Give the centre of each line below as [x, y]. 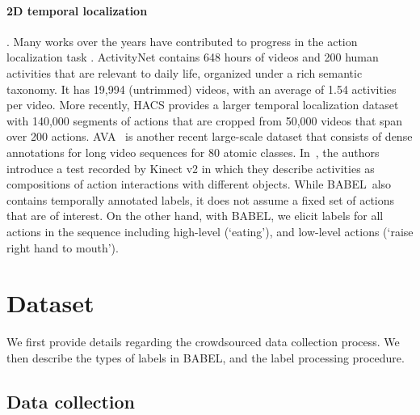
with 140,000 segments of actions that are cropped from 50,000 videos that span [205, 120]
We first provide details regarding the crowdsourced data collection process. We [203, 342]
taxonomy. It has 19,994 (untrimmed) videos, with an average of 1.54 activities [202, 89]
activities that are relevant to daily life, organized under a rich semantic [185, 72]
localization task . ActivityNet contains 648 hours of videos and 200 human [193, 57]
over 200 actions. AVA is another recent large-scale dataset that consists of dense [210, 136]
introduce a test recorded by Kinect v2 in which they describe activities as [191, 168]
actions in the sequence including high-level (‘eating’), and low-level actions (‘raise [210, 231]
